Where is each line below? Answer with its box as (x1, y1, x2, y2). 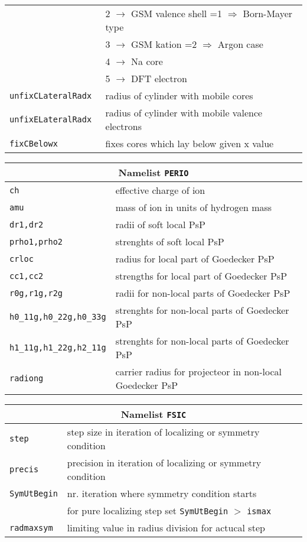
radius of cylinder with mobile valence (105, 106, 263, 119)
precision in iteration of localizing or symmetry (67, 456, 262, 469)
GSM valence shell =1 (131, 7, 223, 20)
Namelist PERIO (118, 165, 189, 179)
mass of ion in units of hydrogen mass (115, 200, 272, 214)
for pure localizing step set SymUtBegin (67, 504, 228, 517)
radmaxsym (9, 522, 53, 533)
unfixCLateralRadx (9, 90, 92, 100)
